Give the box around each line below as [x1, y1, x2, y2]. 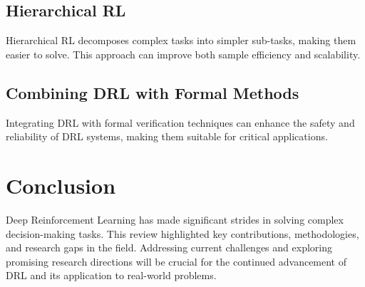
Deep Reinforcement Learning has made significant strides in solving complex [6, 212, 344, 226]
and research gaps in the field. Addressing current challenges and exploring [6, 240, 332, 255]
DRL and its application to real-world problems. [6, 268, 217, 283]
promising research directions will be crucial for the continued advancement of [6, 254, 347, 268]
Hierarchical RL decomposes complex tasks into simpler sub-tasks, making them [6, 33, 356, 48]
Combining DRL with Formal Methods [6, 81, 299, 103]
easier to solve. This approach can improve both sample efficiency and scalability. [6, 46, 361, 61]
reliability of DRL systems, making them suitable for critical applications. [6, 129, 328, 144]
